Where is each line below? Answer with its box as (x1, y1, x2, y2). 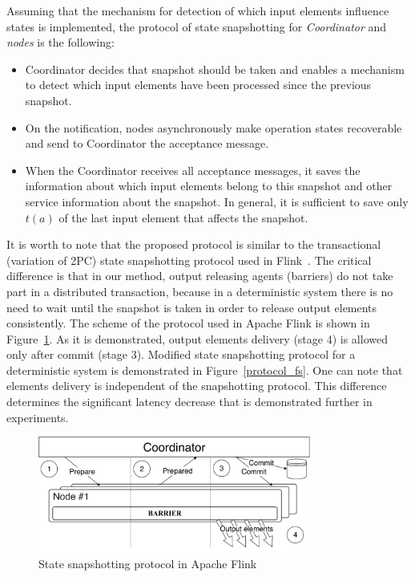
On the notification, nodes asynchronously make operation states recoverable (25, 119, 402, 136)
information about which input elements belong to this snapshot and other (25, 177, 393, 194)
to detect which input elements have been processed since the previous (25, 76, 372, 93)
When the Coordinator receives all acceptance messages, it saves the (25, 161, 361, 178)
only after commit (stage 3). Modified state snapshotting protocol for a (6, 346, 356, 363)
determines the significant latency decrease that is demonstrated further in (6, 393, 373, 410)
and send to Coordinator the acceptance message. (25, 135, 269, 152)
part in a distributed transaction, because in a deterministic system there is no (6, 282, 393, 299)
